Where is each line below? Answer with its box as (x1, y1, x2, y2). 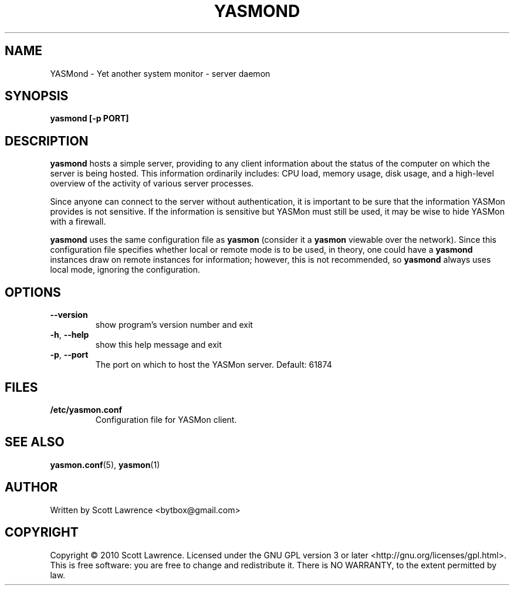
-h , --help (50, 330, 89, 340)
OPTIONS (5, 284, 61, 300)
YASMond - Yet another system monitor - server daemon (50, 68, 270, 79)
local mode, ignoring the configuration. (50, 265, 200, 275)
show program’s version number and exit (95, 320, 253, 330)
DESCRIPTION (5, 133, 89, 148)
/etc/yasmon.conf (50, 404, 122, 415)
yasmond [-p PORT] (50, 113, 129, 124)
